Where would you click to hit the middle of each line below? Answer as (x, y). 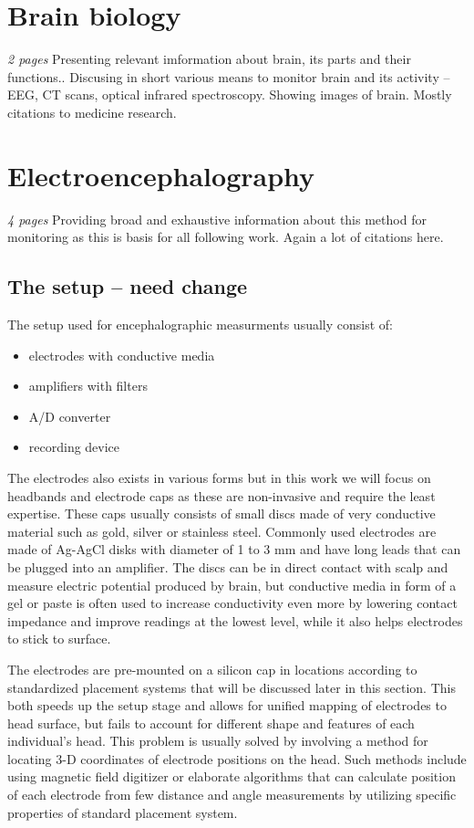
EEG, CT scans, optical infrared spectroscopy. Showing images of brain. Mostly (230, 94)
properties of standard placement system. (123, 812)
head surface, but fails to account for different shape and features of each (211, 723)
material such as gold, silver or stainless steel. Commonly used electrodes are (222, 531)
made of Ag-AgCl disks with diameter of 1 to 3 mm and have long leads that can (234, 549)
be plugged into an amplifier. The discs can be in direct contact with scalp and (228, 566)
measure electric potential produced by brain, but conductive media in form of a (232, 585)
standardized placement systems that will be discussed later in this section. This (232, 687)
